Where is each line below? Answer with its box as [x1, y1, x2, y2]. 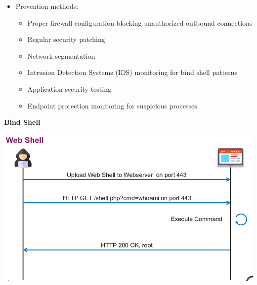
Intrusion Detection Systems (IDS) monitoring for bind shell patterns [27, 67, 238, 77]
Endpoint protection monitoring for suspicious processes [27, 100, 197, 110]
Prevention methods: [15, 1, 79, 11]
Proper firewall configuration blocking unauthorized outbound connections [27, 17, 253, 28]
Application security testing [27, 83, 111, 94]
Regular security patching [27, 34, 105, 44]
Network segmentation [27, 50, 95, 61]
